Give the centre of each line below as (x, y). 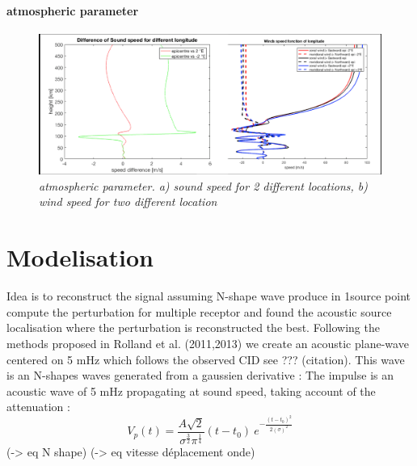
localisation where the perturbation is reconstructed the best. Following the (193, 327)
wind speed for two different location (128, 202)
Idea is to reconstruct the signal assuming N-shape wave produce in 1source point (208, 296)
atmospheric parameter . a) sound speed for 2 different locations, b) (204, 185)
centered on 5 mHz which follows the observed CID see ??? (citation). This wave (206, 359)
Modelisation (80, 257)
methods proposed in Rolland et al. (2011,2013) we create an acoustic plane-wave (208, 343)
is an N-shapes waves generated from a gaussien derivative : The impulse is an (200, 375)
